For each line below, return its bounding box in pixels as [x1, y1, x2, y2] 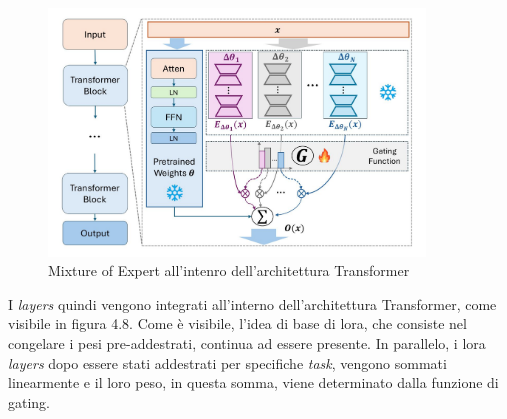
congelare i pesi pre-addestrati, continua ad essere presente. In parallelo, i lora [8, 333, 486, 353]
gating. [8, 391, 51, 412]
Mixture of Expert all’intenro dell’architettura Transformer [48, 260, 410, 281]
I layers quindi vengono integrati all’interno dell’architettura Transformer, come [8, 293, 497, 314]
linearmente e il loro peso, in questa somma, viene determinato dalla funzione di [8, 372, 499, 393]
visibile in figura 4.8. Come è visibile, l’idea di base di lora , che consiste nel [8, 313, 467, 334]
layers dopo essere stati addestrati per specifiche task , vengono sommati [8, 352, 447, 373]
